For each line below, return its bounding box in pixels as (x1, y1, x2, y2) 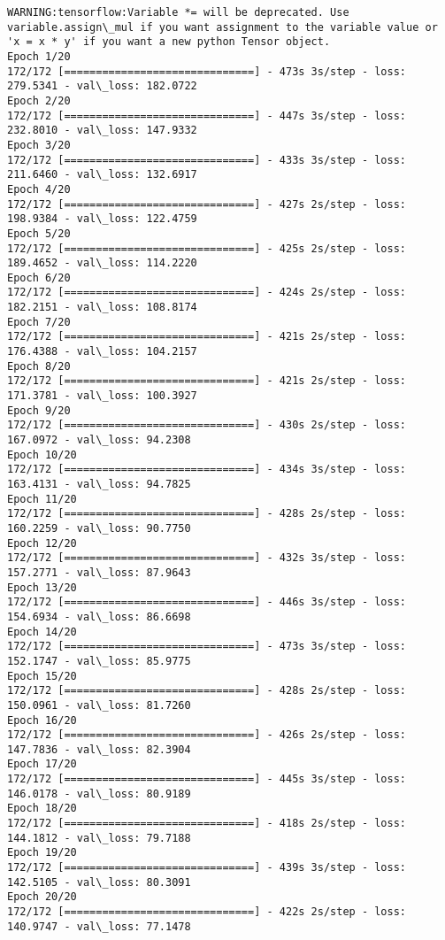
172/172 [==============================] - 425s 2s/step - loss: (7, 242, 407, 255)
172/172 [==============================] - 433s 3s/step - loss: (7, 153, 407, 166)
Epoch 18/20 (7, 802, 77, 815)
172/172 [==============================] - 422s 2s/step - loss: (7, 905, 407, 919)
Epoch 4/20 (7, 182, 71, 196)
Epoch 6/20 (7, 271, 71, 284)
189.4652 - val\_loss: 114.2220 (7, 257, 197, 270)
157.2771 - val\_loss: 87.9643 (7, 566, 191, 579)
